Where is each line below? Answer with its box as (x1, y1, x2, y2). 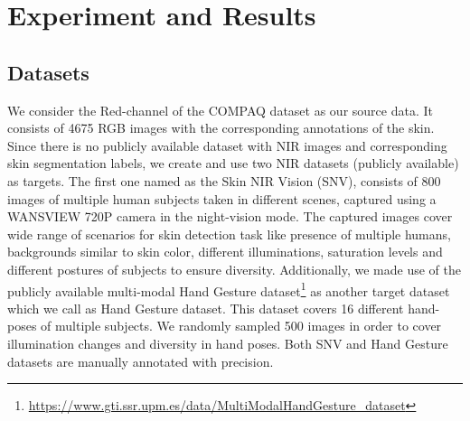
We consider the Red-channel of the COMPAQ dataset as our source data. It (7, 100, 433, 119)
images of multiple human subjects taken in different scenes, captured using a (7, 189, 437, 208)
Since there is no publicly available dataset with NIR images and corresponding (7, 136, 447, 154)
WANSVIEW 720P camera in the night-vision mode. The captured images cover (7, 207, 453, 226)
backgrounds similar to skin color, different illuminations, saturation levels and (7, 242, 443, 261)
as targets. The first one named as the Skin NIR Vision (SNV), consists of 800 (7, 171, 441, 190)
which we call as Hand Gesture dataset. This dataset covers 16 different (7, 298, 404, 317)
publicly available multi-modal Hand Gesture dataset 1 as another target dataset (7, 278, 450, 300)
